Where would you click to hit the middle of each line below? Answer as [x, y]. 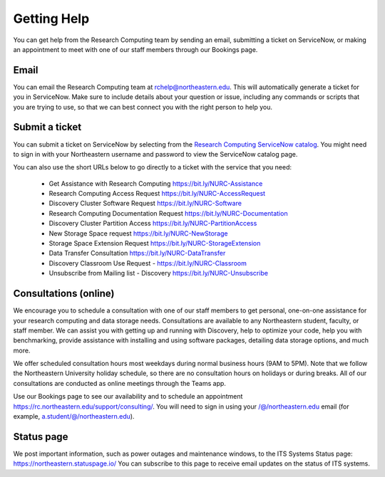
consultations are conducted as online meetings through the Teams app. [119, 383]
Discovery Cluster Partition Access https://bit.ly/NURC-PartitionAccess [153, 224]
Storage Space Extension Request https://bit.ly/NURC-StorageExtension [155, 243]
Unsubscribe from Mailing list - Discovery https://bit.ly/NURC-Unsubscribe [159, 273]
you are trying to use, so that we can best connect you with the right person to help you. [143, 107]
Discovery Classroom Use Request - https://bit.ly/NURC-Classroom [148, 263]
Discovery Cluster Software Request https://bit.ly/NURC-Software [145, 204]
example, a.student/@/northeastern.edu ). [74, 416]
